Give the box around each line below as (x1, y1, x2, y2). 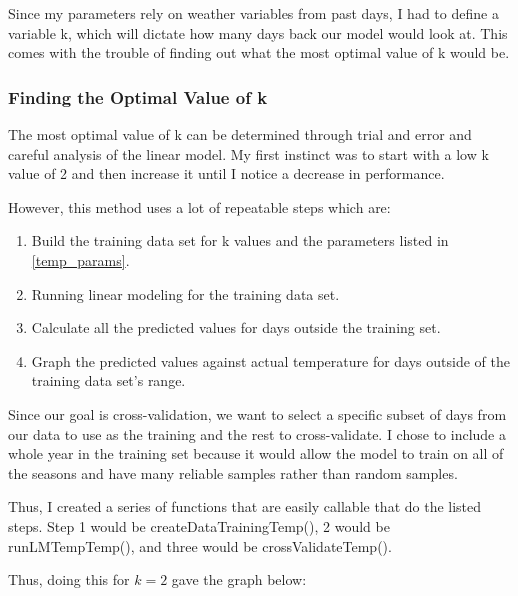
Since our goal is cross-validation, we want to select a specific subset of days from (8, 403, 507, 424)
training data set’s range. (31, 370, 186, 391)
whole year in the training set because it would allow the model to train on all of (8, 443, 504, 464)
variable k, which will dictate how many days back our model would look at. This (8, 22, 508, 43)
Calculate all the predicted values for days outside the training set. (31, 317, 441, 338)
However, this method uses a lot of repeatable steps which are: (8, 196, 391, 217)
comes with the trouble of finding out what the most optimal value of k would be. (8, 42, 510, 63)
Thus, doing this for (8, 569, 130, 590)
